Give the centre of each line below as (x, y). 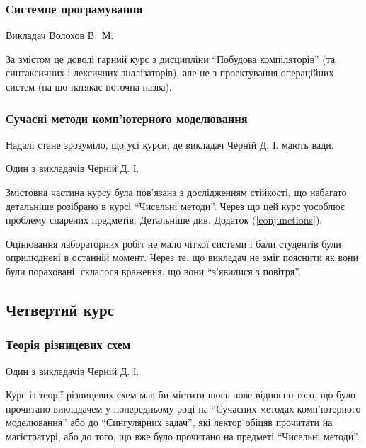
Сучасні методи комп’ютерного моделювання (127, 118)
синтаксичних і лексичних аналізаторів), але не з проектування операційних (170, 73)
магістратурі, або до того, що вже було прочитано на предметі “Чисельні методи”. (183, 436)
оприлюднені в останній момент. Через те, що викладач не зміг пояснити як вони (182, 257)
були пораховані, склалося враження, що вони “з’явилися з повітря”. (153, 271)
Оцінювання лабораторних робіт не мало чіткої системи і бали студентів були (173, 243)
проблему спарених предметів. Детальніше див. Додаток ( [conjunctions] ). (164, 220)
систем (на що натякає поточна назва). (89, 86)
